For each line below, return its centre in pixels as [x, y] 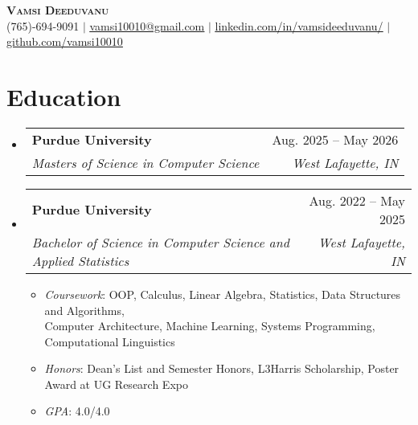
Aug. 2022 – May [357, 200]
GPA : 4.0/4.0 [77, 411]
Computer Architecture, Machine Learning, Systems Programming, [210, 326]
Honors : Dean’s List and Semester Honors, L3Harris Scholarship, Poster [222, 368]
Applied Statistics [80, 260]
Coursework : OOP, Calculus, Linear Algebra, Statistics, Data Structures [223, 294]
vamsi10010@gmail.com [147, 25]
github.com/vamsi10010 [65, 41]
